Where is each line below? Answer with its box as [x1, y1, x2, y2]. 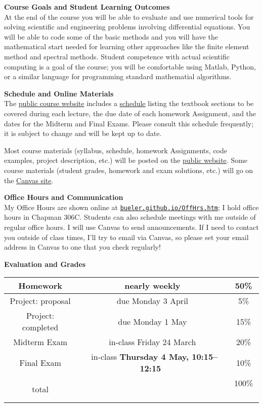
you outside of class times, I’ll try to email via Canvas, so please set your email [4, 231, 249, 242]
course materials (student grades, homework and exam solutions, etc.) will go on [4, 164, 253, 175]
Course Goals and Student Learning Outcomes [4, 2, 170, 12]
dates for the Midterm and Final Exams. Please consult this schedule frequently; [4, 118, 254, 128]
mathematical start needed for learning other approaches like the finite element [4, 41, 249, 52]
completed [22, 321, 59, 333]
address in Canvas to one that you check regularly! [4, 242, 161, 252]
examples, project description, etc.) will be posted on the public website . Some [4, 155, 248, 165]
